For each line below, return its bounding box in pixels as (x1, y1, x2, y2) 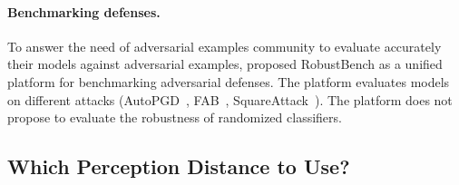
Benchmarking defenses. (7, 2, 161, 21)
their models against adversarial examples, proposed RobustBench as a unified (7, 54, 443, 73)
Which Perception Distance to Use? (7, 152, 350, 180)
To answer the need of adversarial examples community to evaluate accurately (7, 36, 442, 55)
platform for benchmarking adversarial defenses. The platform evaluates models (7, 72, 450, 91)
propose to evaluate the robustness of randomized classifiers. (7, 108, 342, 127)
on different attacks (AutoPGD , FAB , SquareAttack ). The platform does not (7, 90, 453, 109)
